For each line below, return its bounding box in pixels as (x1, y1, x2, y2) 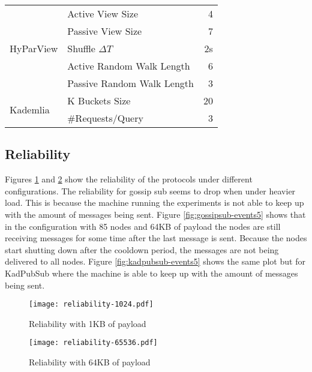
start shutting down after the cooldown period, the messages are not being (5, 243, 279, 256)
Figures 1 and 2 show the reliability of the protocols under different (5, 173, 253, 185)
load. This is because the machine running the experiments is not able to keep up (5, 196, 304, 209)
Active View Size (67, 7, 139, 20)
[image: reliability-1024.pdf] (29, 300, 154, 309)
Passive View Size (67, 24, 142, 38)
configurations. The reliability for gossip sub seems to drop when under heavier (5, 184, 296, 197)
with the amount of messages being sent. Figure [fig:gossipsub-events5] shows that (5, 208, 306, 220)
